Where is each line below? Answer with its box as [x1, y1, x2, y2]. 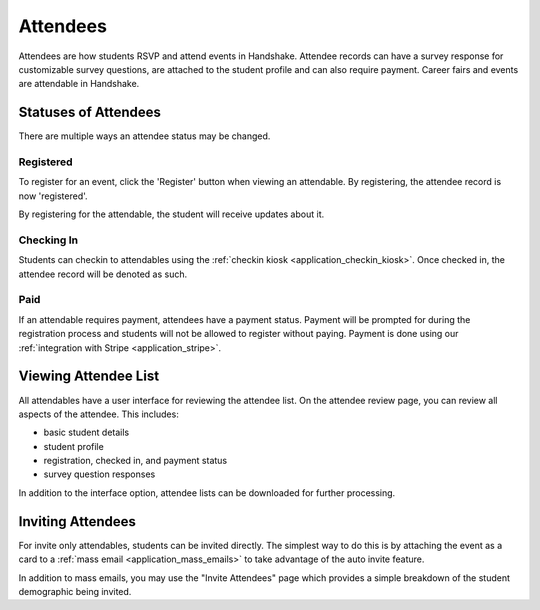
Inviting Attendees [18, 513, 137, 530]
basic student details [43, 426, 130, 439]
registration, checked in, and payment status [43, 455, 228, 467]
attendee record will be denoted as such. [18, 268, 188, 280]
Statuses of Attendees [18, 104, 162, 121]
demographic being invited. [18, 585, 132, 597]
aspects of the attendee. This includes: [18, 408, 179, 420]
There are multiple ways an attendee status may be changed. [18, 130, 271, 142]
